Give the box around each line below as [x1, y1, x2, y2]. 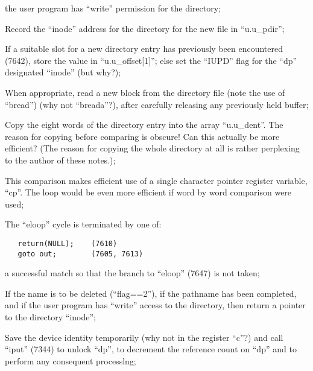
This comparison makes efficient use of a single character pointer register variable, [5, 174, 308, 186]
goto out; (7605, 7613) [17, 249, 144, 258]
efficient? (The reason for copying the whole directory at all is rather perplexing [5, 142, 300, 154]
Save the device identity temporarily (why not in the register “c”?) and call [5, 331, 283, 343]
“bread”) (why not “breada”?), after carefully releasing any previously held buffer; [5, 98, 309, 110]
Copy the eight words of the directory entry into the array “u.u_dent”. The [5, 118, 283, 131]
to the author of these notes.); [5, 153, 116, 166]
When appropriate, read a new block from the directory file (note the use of [5, 86, 285, 98]
